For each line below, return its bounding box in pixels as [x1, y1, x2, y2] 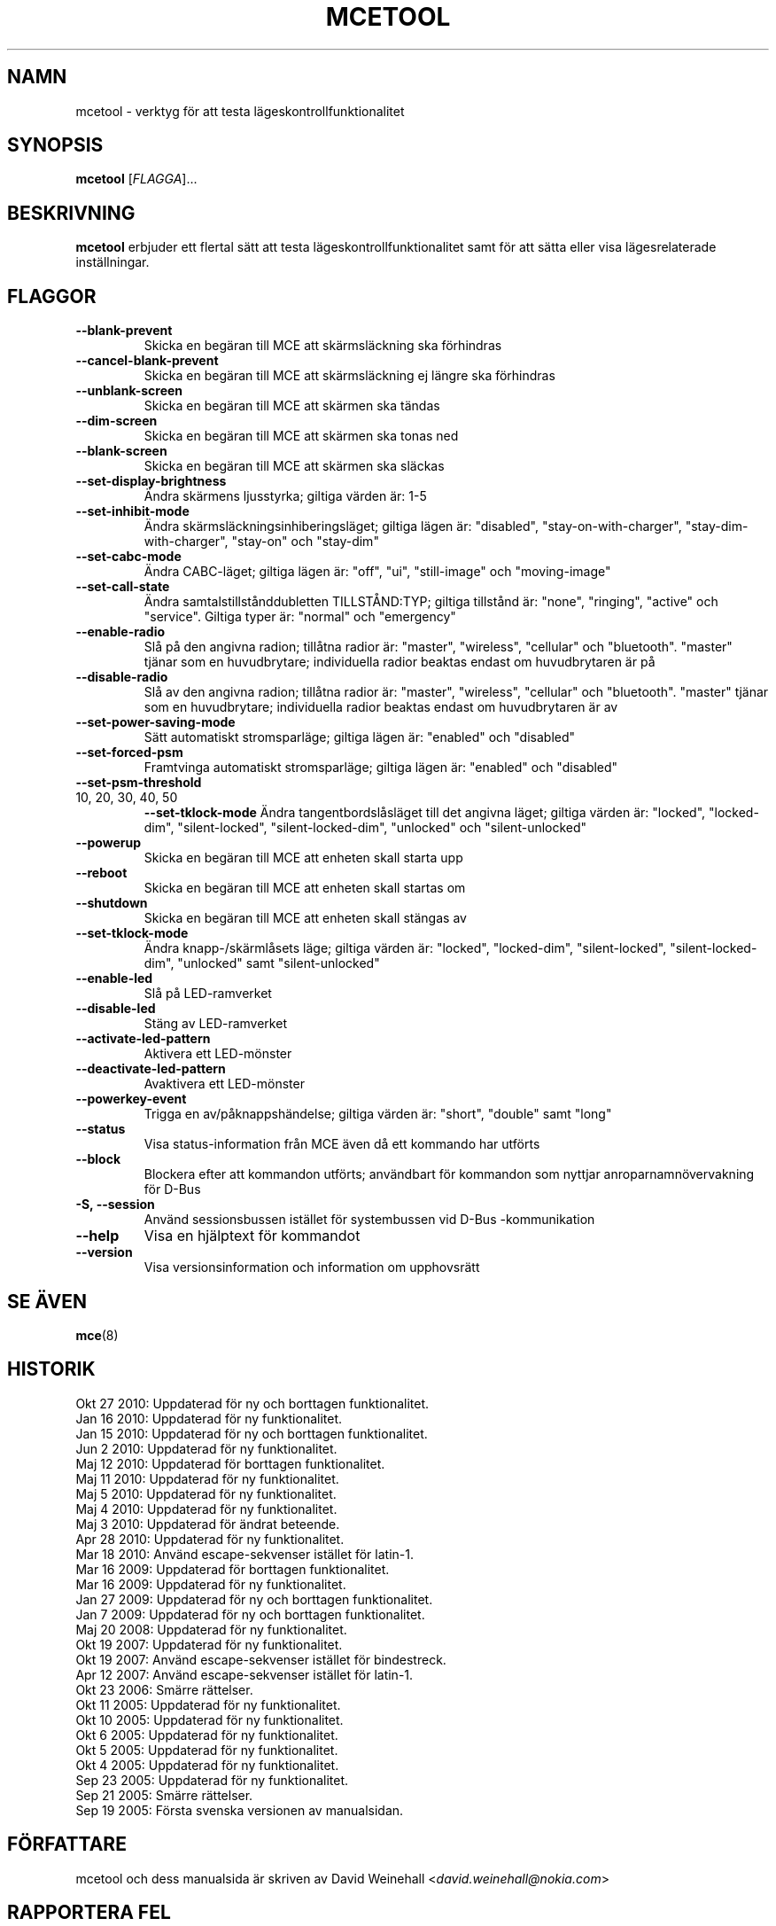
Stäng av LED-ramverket [144, 1016, 287, 1032]
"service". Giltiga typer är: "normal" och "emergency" [144, 609, 456, 625]
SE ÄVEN [7, 1290, 87, 1313]
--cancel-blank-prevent [75, 353, 219, 369]
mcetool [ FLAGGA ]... [75, 171, 198, 187]
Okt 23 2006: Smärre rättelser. [75, 1681, 253, 1697]
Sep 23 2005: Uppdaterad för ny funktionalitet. [75, 1772, 349, 1788]
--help [75, 1227, 120, 1245]
